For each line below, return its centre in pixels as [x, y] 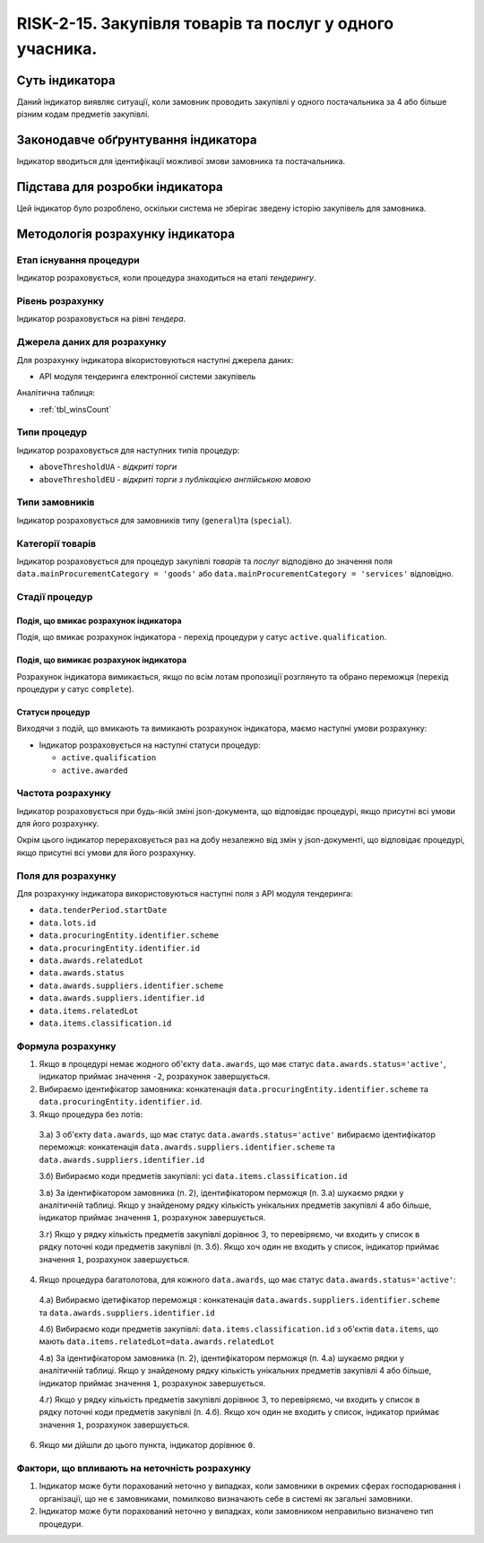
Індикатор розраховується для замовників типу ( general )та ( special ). [154, 520]
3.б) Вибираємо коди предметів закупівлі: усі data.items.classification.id [194, 1176]
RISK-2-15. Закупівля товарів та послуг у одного [205, 23]
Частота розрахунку [64, 793]
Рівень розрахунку [60, 300]
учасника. [57, 48]
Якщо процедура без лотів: [91, 1114]
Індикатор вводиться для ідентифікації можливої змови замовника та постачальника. [181, 161]
